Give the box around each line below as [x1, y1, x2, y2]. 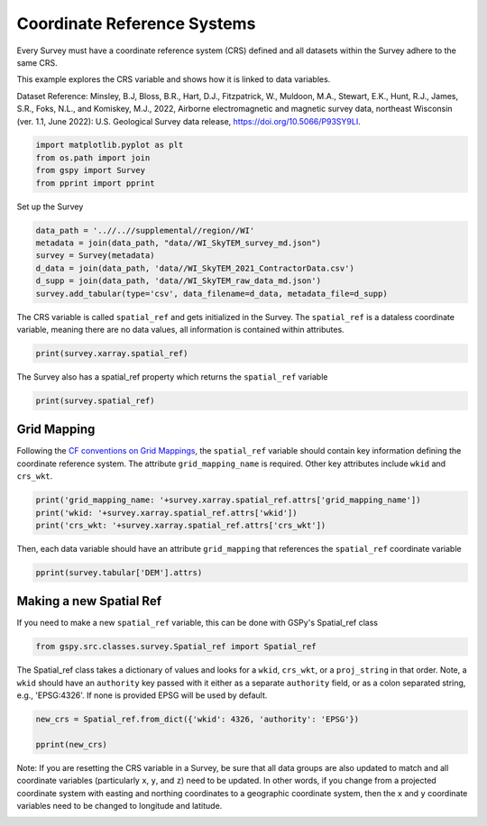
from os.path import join [35, 152, 151, 162]
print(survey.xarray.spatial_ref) [35, 348, 188, 358]
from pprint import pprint [35, 178, 155, 188]
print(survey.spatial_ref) [35, 395, 155, 406]
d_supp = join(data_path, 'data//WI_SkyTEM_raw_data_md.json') [35, 276, 322, 286]
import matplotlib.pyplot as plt [35, 140, 184, 151]
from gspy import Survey [35, 165, 146, 176]
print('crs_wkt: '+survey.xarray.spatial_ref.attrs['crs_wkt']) [35, 519, 326, 530]
